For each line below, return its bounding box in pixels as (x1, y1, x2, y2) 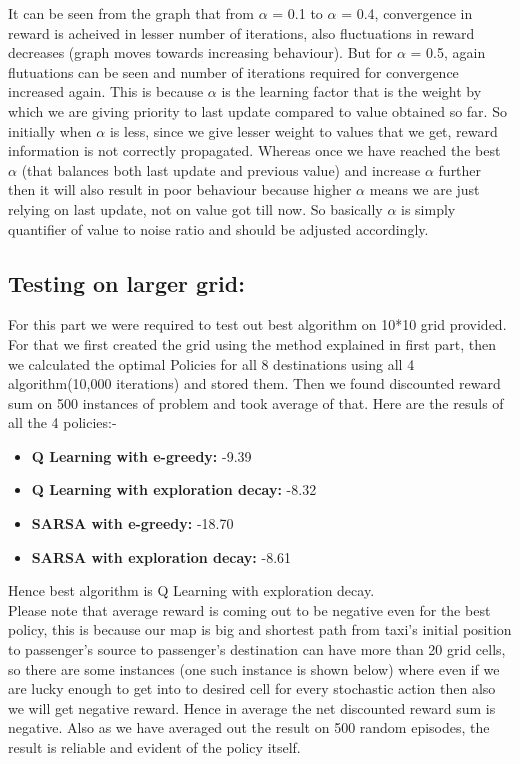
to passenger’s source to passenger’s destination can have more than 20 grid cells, (8, 639, 506, 660)
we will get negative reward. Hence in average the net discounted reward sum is (8, 697, 496, 718)
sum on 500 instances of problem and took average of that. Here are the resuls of (8, 392, 504, 413)
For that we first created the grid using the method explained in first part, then (8, 333, 496, 354)
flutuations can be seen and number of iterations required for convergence (8, 61, 459, 82)
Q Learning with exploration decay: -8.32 (31, 479, 317, 500)
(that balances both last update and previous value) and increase (21, 159, 421, 180)
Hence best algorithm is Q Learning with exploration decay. (8, 580, 375, 601)
